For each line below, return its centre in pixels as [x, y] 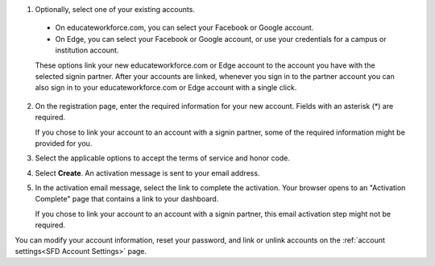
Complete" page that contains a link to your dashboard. [127, 199]
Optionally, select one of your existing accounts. [115, 9]
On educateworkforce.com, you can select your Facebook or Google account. [184, 27]
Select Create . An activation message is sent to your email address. [147, 172]
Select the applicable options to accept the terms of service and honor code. [162, 158]
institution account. [87, 50]
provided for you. [64, 143]
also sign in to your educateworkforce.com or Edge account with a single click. [166, 88]
